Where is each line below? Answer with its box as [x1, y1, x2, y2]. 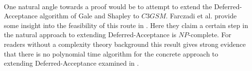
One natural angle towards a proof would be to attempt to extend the [4, 1, 212, 11]
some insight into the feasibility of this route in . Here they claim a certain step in [4, 20, 248, 30]
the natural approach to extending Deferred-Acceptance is [4, 29, 177, 40]
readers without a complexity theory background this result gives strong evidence [4, 39, 246, 49]
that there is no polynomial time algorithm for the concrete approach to [4, 48, 218, 58]
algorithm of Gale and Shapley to [39, 11, 139, 21]
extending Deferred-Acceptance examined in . [4, 58, 139, 68]
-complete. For [188, 29, 232, 40]
